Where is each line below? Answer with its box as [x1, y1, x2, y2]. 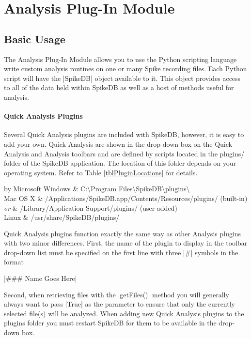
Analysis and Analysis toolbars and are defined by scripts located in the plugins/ [4, 148, 245, 158]
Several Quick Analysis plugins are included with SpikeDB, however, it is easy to [4, 129, 244, 139]
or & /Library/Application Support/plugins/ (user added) [4, 202, 177, 213]
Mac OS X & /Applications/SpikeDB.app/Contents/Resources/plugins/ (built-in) [4, 193, 248, 203]
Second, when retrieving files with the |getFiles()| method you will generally [4, 289, 229, 299]
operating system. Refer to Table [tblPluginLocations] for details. [4, 167, 198, 177]
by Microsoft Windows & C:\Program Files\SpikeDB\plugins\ [4, 184, 190, 194]
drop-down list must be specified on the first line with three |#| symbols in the [4, 247, 238, 257]
